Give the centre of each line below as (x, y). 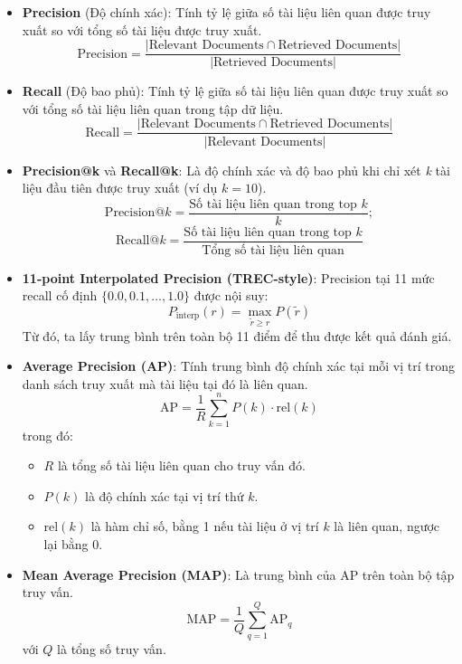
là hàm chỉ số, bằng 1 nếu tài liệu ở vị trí (205, 526)
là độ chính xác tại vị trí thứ (165, 495)
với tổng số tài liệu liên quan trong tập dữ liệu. (153, 108)
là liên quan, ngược (387, 526)
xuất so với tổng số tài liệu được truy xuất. (142, 29)
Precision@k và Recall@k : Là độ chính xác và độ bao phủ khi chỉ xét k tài (236, 170)
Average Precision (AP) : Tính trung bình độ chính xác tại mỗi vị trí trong (239, 366)
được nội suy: (231, 295)
